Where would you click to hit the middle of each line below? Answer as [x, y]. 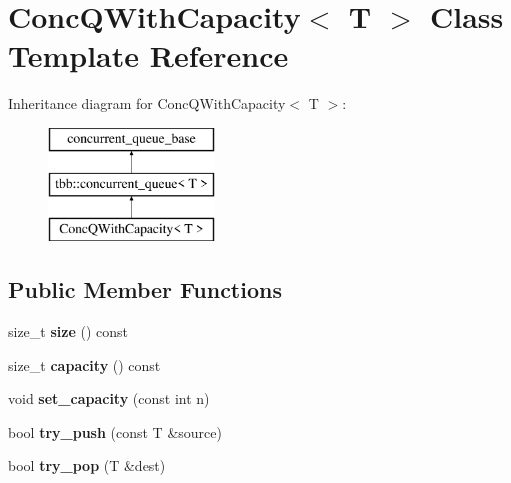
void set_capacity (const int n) [109, 398]
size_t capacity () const [84, 364]
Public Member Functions [145, 289]
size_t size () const [68, 331]
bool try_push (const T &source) [115, 431]
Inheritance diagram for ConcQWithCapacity [147, 103]
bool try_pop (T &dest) [87, 465]
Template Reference [148, 55]
